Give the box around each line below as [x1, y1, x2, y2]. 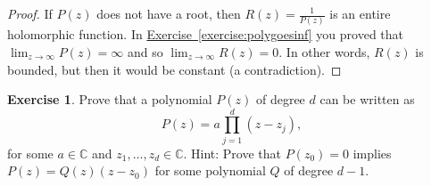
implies [352, 143, 392, 162]
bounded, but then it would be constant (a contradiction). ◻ [7, 60, 342, 78]
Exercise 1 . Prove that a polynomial [7, 90, 212, 109]
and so [127, 42, 163, 61]
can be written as [319, 90, 415, 109]
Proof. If [7, 4, 53, 22]
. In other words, [278, 42, 370, 61]
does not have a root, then [96, 4, 241, 22]
